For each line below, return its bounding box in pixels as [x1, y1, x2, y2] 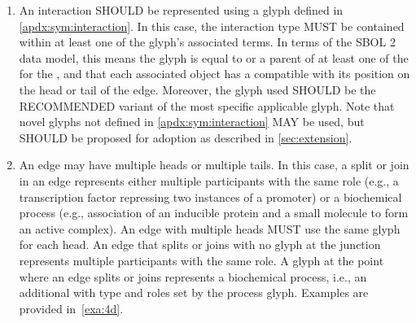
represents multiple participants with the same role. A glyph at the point [19, 251, 384, 268]
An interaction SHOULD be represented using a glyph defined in [19, 2, 344, 18]
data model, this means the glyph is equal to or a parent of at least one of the [19, 49, 409, 66]
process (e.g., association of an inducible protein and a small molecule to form [19, 204, 409, 221]
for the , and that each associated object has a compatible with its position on [19, 65, 410, 82]
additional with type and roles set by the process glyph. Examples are [19, 284, 369, 301]
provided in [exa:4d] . [19, 299, 124, 316]
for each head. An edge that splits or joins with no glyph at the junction [19, 236, 381, 253]
